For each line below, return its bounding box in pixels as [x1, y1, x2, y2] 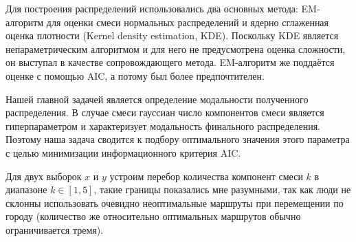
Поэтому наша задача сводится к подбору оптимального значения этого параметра [5, 132, 350, 146]
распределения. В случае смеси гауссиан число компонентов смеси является [5, 105, 324, 120]
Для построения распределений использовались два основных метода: [5, 1, 298, 15]
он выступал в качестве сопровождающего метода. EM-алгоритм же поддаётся [5, 55, 335, 69]
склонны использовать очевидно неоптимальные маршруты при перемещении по [5, 195, 344, 210]
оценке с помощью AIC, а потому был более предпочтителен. [5, 68, 265, 82]
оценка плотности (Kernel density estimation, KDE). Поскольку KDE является [5, 28, 339, 43]
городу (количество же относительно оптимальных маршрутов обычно [5, 209, 301, 223]
